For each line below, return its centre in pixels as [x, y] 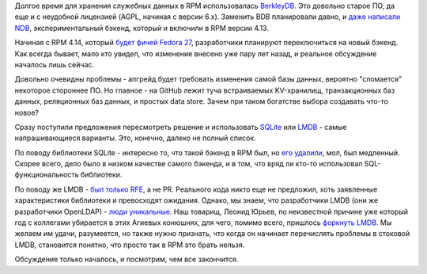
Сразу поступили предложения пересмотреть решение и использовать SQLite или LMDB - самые [181, 127]
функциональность [47, 175]
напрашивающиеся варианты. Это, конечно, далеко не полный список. [135, 138]
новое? [27, 112]
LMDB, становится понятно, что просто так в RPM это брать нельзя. [130, 245]
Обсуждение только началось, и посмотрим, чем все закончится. [127, 259]
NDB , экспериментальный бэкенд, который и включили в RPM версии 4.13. [142, 28]
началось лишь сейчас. [55, 64]
